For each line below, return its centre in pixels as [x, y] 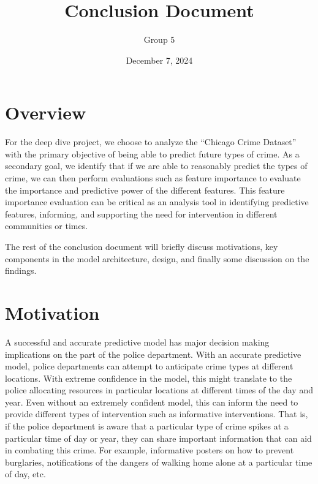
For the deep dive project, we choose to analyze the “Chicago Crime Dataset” [151, 142]
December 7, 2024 [159, 60]
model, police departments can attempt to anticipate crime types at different [149, 366]
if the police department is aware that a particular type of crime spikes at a [147, 426]
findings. [21, 270]
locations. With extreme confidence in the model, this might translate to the [149, 378]
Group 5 [159, 40]
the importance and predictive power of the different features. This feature [145, 190]
